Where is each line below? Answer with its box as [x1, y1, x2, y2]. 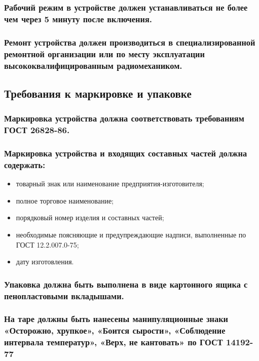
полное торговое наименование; [16, 195, 114, 206]
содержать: [4, 158, 46, 171]
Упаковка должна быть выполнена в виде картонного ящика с [4, 277, 248, 290]
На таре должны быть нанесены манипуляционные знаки [4, 312, 229, 325]
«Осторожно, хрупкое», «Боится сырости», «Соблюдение [4, 324, 226, 337]
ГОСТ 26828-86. [4, 124, 70, 136]
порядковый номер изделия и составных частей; [16, 212, 164, 223]
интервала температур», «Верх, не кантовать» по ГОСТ [4, 336, 223, 348]
